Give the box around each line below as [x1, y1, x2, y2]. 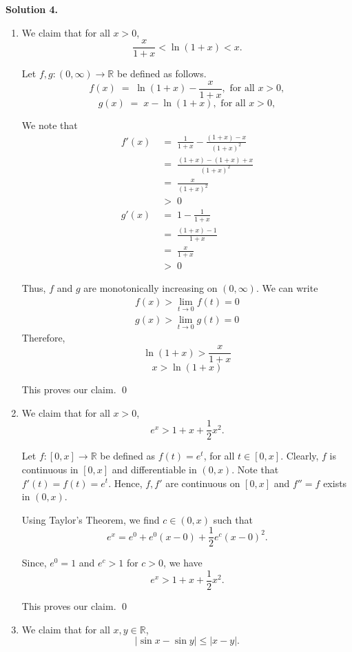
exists [323, 475, 347, 490]
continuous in [21, 462, 79, 476]
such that [213, 512, 253, 526]
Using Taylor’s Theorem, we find [21, 512, 160, 526]
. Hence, [108, 475, 143, 490]
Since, [21, 555, 47, 570]
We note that [21, 117, 78, 132]
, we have [163, 555, 203, 570]
